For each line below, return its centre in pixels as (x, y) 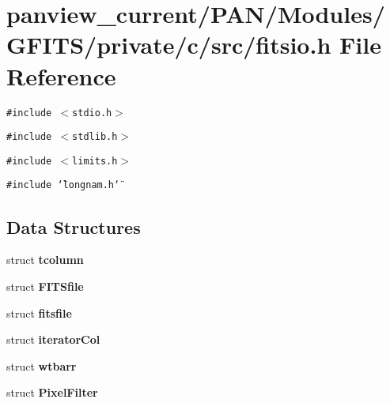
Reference (61, 75)
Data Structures (74, 226)
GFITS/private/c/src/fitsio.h (169, 45)
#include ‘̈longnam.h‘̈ (63, 185)
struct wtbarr (42, 365)
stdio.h (92, 113)
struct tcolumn (45, 260)
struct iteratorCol (53, 339)
